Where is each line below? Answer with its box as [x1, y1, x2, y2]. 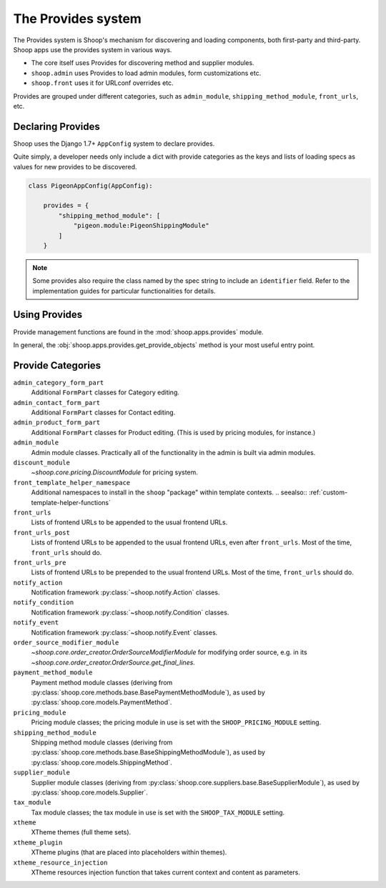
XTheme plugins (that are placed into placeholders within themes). [31, 848, 227, 857]
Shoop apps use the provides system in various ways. [13, 45, 172, 54]
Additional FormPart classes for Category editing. [31, 388, 180, 396]
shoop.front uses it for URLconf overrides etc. [31, 79, 174, 87]
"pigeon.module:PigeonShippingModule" [73, 221, 210, 230]
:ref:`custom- [308, 488, 348, 497]
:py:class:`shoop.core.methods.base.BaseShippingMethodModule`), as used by [31, 748, 266, 757]
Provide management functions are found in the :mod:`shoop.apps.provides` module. [13, 327, 264, 336]
